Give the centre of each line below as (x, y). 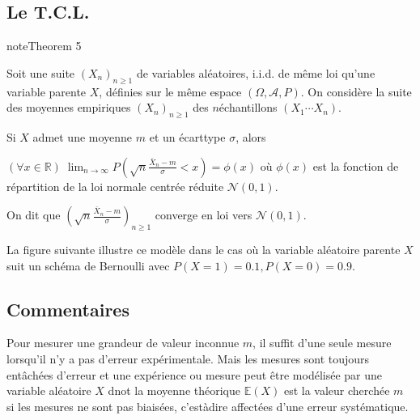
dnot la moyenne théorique (174, 390)
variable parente (47, 91)
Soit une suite (41, 72)
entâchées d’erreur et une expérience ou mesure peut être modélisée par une (195, 374)
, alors (251, 136)
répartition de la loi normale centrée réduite (115, 186)
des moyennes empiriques (69, 107)
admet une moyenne (83, 136)
